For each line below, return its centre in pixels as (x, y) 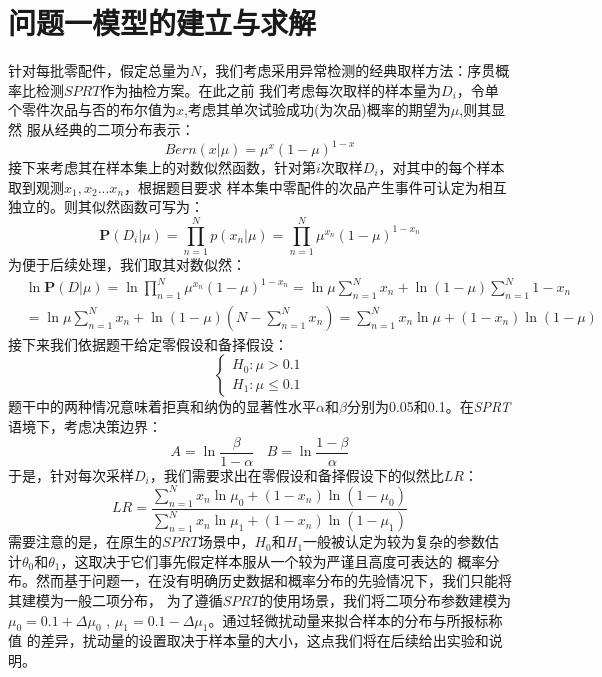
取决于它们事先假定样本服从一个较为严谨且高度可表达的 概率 (287, 560)
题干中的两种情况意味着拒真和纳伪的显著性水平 (162, 406)
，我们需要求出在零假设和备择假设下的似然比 (296, 474)
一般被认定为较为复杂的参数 (394, 541)
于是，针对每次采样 (71, 474)
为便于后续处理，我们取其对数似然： (127, 263)
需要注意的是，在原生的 (85, 541)
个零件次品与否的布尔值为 (92, 109)
